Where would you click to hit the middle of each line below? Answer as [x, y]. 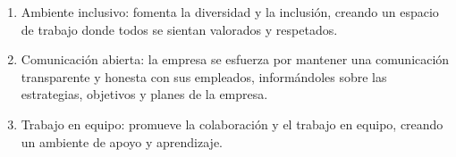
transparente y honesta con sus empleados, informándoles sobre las [204, 76]
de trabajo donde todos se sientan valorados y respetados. [179, 29]
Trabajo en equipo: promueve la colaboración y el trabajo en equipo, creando [232, 124]
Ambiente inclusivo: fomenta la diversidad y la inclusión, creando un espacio [230, 12]
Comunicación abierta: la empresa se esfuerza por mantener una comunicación [235, 59]
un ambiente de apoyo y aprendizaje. [122, 141]
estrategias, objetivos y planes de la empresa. [144, 94]
